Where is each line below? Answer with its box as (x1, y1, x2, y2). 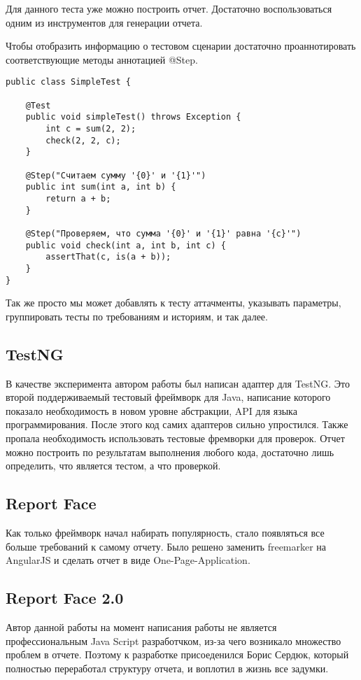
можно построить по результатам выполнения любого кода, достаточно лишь (6, 444, 334, 459)
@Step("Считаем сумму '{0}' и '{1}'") (25, 170, 206, 180)
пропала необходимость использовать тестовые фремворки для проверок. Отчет (6, 430, 345, 445)
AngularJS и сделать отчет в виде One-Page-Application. (6, 553, 250, 567)
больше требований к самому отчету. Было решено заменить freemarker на (6, 539, 327, 553)
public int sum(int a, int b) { (25, 182, 176, 192)
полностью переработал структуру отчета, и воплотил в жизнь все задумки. (6, 660, 329, 675)
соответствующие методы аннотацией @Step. (6, 52, 198, 66)
